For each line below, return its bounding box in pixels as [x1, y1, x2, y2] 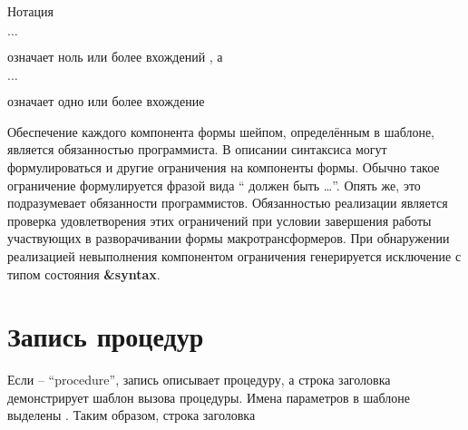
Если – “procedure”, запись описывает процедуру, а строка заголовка [7, 370, 391, 389]
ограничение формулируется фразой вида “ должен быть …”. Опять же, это [7, 175, 421, 194]
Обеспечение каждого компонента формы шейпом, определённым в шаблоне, [7, 122, 434, 141]
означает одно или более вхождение [7, 92, 205, 111]
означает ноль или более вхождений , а [7, 46, 223, 65]
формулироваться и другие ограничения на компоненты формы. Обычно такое [7, 157, 440, 176]
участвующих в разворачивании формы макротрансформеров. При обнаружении [7, 229, 450, 248]
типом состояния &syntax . [7, 264, 161, 283]
